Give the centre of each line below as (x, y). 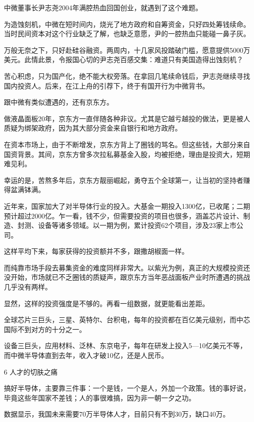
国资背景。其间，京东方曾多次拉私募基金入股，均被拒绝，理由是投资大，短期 (127, 154)
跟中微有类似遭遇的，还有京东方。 (59, 102)
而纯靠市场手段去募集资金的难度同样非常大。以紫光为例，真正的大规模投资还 (127, 267)
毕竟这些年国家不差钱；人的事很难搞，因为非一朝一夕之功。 (100, 397)
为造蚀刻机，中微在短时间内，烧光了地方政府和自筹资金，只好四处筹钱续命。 (127, 24)
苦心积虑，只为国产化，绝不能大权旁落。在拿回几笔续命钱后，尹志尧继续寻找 (127, 76)
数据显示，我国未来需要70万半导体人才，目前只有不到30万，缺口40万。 (117, 414)
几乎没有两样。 (28, 287)
